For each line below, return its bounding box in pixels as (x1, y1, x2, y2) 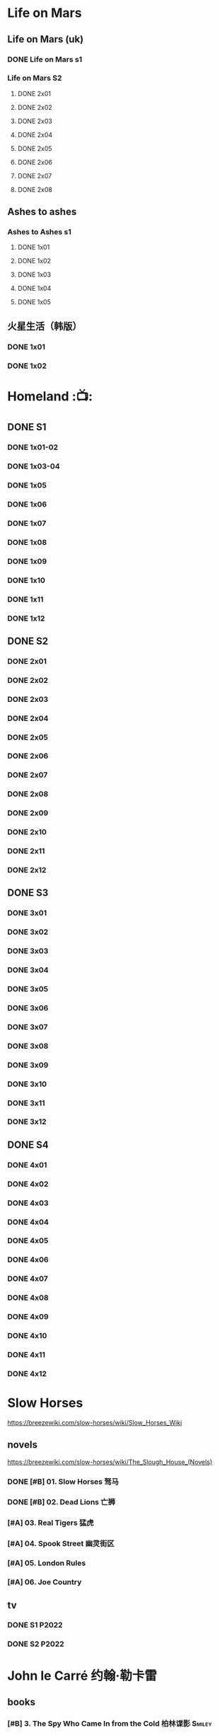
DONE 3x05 (7, 984, 48, 993)
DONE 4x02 (7, 1179, 49, 1189)
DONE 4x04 (7, 1217, 50, 1227)
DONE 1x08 (7, 537, 47, 547)
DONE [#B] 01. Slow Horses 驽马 (7, 1477, 119, 1487)
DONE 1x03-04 (7, 461, 60, 471)
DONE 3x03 (7, 946, 49, 956)
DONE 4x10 (7, 1331, 47, 1341)
